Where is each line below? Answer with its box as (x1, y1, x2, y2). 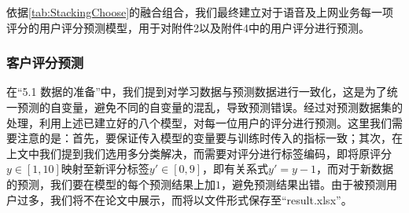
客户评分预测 (6, 53, 84, 72)
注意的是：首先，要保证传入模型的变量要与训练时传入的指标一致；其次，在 (17, 130, 403, 146)
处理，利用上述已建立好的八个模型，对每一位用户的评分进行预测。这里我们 (6, 114, 392, 130)
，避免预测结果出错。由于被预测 (221, 175, 386, 192)
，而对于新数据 (315, 160, 393, 177)
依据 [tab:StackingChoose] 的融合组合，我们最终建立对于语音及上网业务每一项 (6, 4, 394, 20)
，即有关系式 (202, 160, 269, 177)
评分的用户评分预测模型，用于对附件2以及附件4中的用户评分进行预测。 (6, 19, 370, 35)
